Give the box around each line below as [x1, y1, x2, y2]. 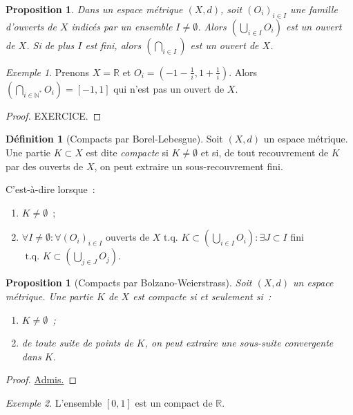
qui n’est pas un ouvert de [113, 81, 225, 95]
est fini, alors [85, 37, 142, 52]
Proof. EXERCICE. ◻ [6, 108, 102, 122]
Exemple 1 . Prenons [6, 64, 90, 79]
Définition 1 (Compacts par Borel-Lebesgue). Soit [6, 131, 223, 146]
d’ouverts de [6, 19, 57, 33]
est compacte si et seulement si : [133, 288, 271, 303]
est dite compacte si [86, 145, 169, 159]
